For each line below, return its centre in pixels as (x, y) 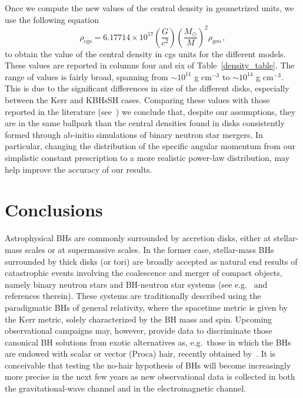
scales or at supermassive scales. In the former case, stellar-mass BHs (149, 249)
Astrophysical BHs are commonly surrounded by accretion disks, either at (138, 238)
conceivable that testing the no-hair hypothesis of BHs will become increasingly (148, 365)
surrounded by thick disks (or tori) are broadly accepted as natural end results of (151, 261)
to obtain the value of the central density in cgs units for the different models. (145, 53)
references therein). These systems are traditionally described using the (133, 296)
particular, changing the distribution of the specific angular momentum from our (150, 146)
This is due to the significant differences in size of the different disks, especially (147, 88)
